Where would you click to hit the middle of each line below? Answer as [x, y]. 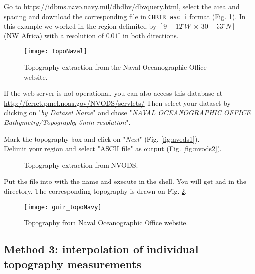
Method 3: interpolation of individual [101, 249]
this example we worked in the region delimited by [80, 26]
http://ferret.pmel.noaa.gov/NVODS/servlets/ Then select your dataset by [117, 103]
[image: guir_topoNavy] [63, 207]
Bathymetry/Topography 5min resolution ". [67, 122]
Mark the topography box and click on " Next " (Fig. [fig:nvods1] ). [102, 138]
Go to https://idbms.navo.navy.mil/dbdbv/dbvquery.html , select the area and [122, 6]
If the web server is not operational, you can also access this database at [113, 93]
